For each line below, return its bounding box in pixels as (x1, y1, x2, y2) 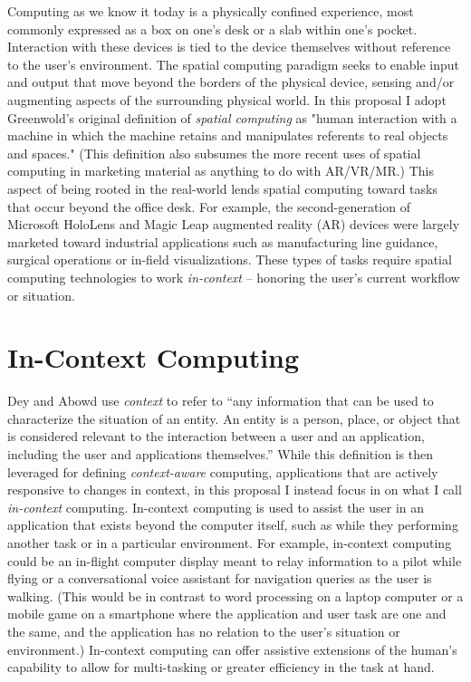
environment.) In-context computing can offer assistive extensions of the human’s (7, 639, 457, 658)
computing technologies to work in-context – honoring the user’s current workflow (7, 267, 460, 286)
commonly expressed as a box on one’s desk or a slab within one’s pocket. (7, 19, 418, 38)
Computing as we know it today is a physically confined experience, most (7, 2, 414, 20)
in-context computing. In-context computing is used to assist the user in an (7, 497, 425, 516)
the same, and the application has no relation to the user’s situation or (7, 621, 400, 640)
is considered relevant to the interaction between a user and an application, (7, 427, 425, 446)
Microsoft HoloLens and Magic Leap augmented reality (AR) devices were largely (7, 215, 460, 234)
